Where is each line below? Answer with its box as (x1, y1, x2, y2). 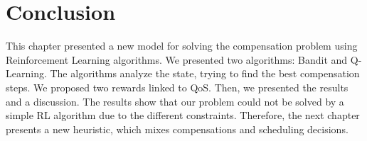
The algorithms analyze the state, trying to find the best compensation (50, 66, 360, 81)
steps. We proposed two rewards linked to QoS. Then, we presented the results (6, 79, 349, 94)
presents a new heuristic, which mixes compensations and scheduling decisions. (6, 121, 349, 136)
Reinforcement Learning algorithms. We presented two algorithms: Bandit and (6, 52, 348, 67)
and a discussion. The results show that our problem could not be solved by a (6, 94, 344, 108)
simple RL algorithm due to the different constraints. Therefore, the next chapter (6, 108, 360, 123)
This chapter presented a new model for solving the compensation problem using (6, 38, 358, 53)
